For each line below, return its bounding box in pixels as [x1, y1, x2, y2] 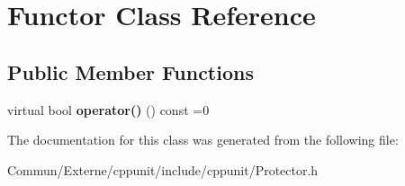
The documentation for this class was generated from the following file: [7, 130, 399, 149]
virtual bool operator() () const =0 [7, 100, 210, 119]
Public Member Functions [7, 58, 254, 85]
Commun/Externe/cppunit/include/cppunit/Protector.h [7, 160, 319, 179]
